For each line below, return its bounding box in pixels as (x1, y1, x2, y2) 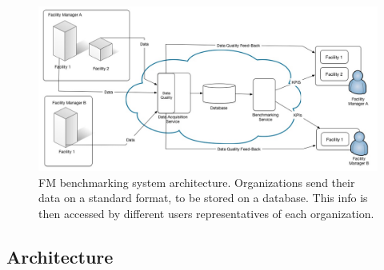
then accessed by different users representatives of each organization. (38, 204, 374, 221)
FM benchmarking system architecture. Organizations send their (38, 173, 355, 190)
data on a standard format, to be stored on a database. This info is (38, 189, 368, 206)
